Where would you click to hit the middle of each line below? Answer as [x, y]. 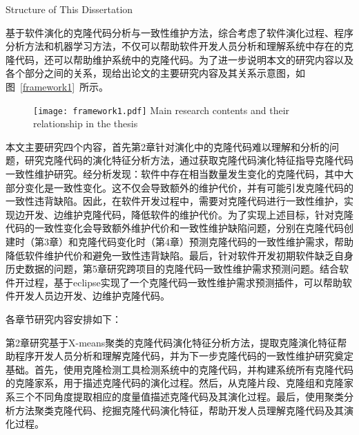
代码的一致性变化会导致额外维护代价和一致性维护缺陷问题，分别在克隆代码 [175, 228]
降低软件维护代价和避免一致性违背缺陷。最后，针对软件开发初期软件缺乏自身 [179, 255]
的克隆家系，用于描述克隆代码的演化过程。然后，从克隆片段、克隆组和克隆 [175, 383]
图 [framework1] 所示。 [57, 86]
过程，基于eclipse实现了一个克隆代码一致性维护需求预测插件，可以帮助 [183, 282]
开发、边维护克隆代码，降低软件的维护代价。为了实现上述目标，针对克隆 [189, 214]
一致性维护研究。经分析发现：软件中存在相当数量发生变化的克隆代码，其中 [175, 174]
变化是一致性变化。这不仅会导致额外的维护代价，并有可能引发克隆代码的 [189, 187]
